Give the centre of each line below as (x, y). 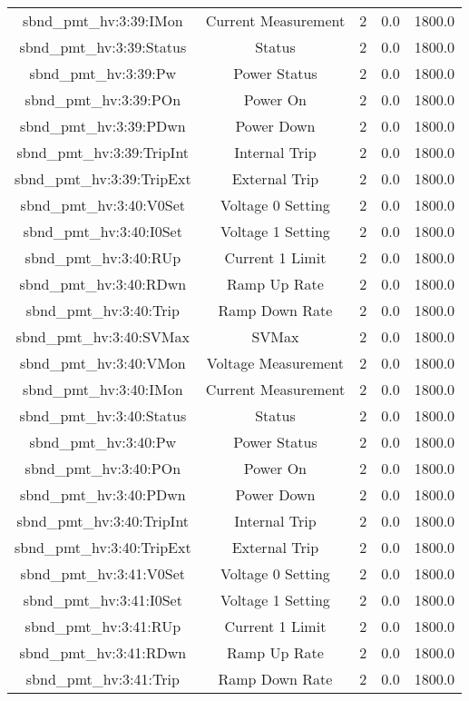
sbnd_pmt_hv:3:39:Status (103, 47)
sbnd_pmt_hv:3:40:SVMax (103, 336)
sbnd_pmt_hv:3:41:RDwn (103, 652)
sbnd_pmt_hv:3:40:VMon (103, 363)
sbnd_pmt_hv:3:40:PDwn (103, 494)
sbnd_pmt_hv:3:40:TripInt (103, 521)
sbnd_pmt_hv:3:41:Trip (103, 679)
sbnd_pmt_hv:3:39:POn (103, 99)
